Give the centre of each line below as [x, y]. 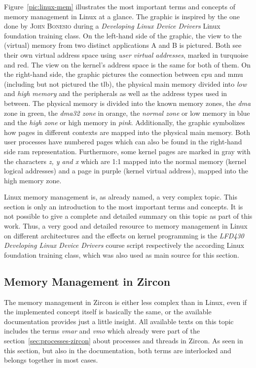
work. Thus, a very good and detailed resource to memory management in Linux [126, 226]
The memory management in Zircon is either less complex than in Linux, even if [126, 302]
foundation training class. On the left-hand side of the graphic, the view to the [123, 35]
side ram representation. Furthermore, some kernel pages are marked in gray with [127, 151]
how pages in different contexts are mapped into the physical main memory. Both [127, 132]
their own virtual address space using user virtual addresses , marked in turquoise [126, 54]
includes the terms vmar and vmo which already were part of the [102, 331]
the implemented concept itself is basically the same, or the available [108, 312]
